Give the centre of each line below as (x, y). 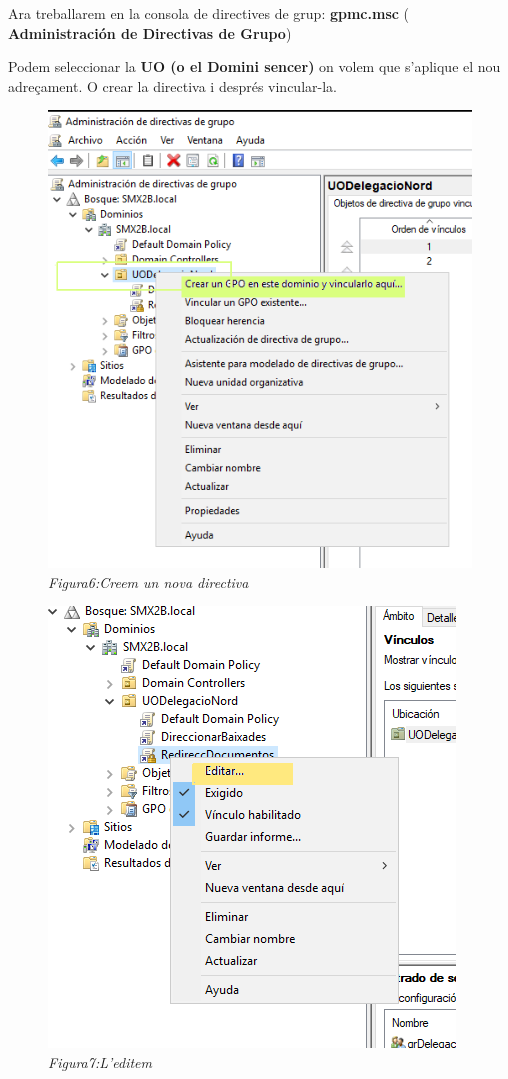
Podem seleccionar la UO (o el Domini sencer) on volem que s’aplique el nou (254, 66)
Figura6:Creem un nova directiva (148, 581)
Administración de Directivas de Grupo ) (150, 32)
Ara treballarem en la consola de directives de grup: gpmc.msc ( (209, 13)
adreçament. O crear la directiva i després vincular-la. (172, 85)
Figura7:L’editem (100, 1061)
